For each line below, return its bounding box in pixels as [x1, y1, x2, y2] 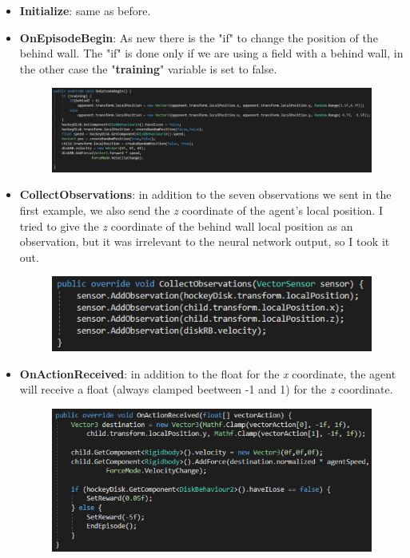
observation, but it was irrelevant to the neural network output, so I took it [19, 233, 390, 250]
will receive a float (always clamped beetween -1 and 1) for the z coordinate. [19, 381, 393, 398]
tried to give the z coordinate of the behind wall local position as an [19, 217, 353, 234]
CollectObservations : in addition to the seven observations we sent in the [19, 186, 392, 203]
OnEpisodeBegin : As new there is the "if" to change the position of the [19, 29, 378, 46]
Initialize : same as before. [19, 2, 151, 18]
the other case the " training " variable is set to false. [19, 60, 277, 77]
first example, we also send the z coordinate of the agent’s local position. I [19, 202, 383, 219]
